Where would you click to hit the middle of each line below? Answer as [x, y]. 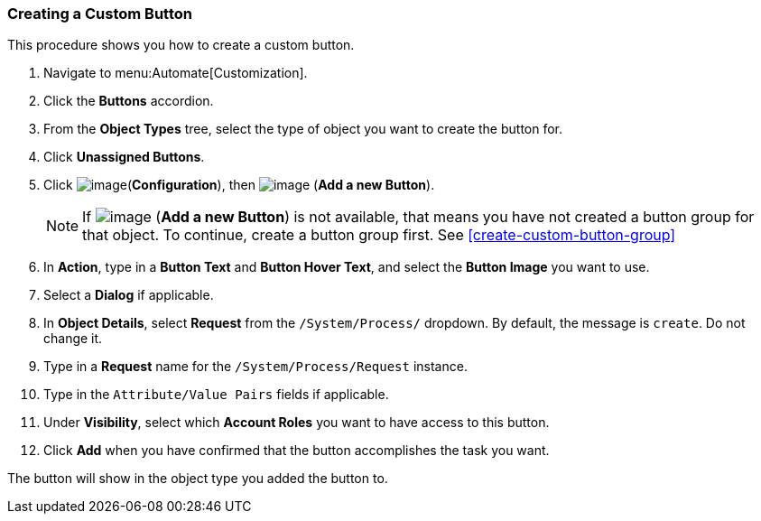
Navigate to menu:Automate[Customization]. [176, 73]
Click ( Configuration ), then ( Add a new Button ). [239, 185]
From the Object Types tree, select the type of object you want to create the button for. [303, 129]
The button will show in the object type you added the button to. [198, 479]
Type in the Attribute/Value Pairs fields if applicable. [216, 395]
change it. [73, 339]
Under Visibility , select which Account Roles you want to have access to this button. [297, 423]
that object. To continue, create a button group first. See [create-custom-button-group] [379, 235]
